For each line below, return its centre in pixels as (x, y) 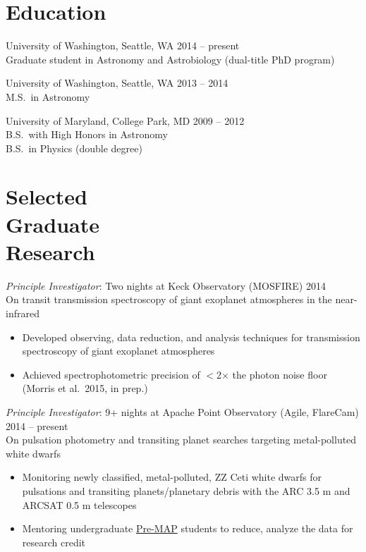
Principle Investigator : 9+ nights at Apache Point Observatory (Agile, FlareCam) (182, 411)
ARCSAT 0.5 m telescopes (79, 504)
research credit (54, 542)
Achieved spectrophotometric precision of (111, 374)
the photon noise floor (280, 374)
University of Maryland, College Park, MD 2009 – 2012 (125, 120)
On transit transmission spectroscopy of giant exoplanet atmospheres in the (169, 299)
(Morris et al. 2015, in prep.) (85, 388)
